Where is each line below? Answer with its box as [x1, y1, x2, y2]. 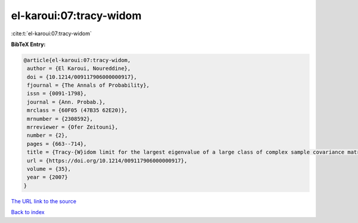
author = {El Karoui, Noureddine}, [27, 65, 131, 72]
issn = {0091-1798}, [27, 90, 87, 97]
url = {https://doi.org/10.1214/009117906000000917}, [27, 157, 187, 164]
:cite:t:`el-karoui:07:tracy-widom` [11, 30, 92, 37]
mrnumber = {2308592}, [27, 115, 94, 122]
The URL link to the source [11, 197, 77, 204]
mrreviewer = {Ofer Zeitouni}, [27, 124, 119, 131]
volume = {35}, [27, 166, 72, 172]
